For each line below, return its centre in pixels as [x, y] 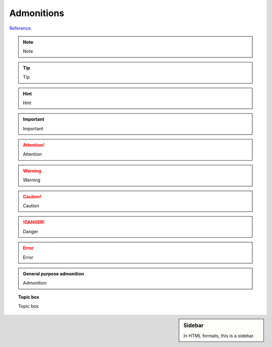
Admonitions [37, 13]
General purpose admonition [53, 273]
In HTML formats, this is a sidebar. [219, 335]
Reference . [21, 28]
